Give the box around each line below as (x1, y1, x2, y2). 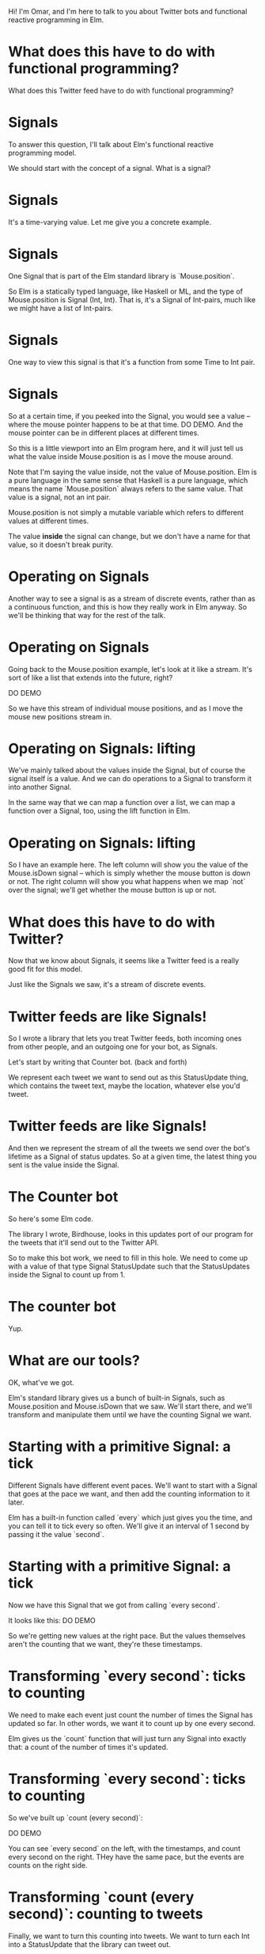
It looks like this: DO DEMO (8, 1615, 97, 1625)
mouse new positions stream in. (8, 711, 112, 721)
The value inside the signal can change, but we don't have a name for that (8, 531, 251, 541)
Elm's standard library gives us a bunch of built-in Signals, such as (8, 1393, 225, 1402)
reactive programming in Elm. (8, 15, 104, 25)
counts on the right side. (8, 1860, 89, 1870)
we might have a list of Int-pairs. (8, 303, 113, 313)
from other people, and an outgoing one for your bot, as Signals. (8, 1042, 218, 1052)
